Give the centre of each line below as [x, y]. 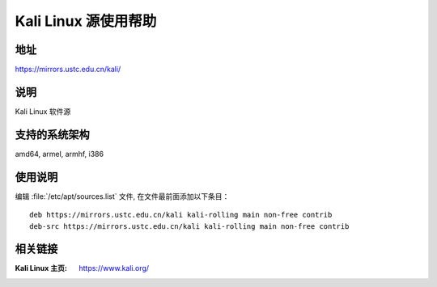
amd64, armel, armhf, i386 [59, 154]
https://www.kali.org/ [114, 268]
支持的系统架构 [52, 135]
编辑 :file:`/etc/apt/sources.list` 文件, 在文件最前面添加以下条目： [122, 196]
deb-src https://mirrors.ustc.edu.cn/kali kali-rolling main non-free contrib [189, 226]
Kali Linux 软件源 [43, 111]
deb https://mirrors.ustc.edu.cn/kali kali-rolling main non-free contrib [181, 215]
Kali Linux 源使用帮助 [86, 21]
